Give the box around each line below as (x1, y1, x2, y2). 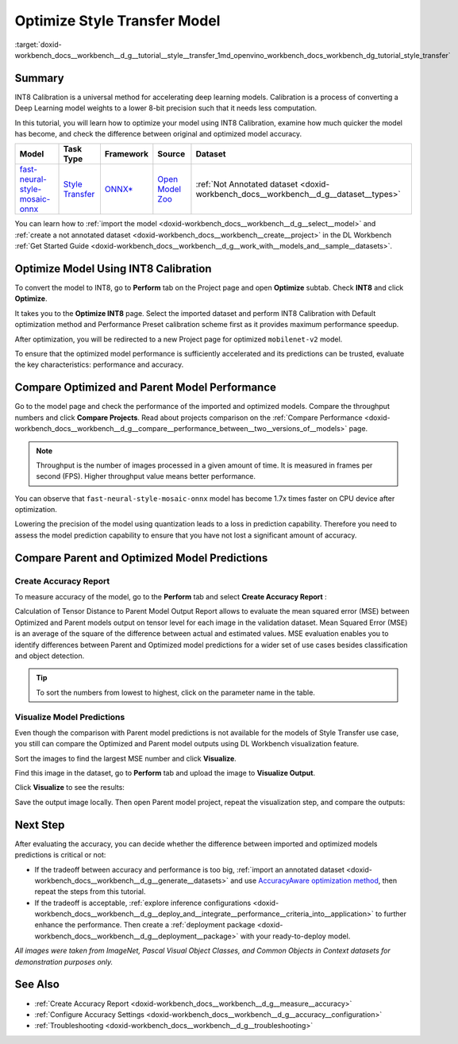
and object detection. (14, 651, 85, 661)
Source (157, 148, 186, 160)
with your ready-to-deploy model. (240, 931, 351, 941)
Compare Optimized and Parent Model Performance (14, 381, 277, 395)
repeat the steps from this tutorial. (34, 887, 146, 896)
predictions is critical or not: (14, 850, 106, 860)
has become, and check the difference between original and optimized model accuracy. (14, 129, 302, 139)
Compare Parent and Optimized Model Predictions (14, 551, 268, 564)
